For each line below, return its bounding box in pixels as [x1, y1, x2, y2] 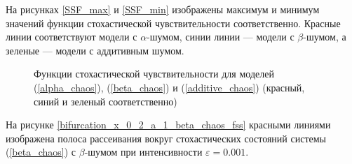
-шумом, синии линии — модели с [147, 29, 295, 44]
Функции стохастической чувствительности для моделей [34, 66, 274, 81]
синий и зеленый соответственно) [34, 94, 177, 108]
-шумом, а [303, 29, 346, 44]
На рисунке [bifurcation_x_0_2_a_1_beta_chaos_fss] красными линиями [6, 117, 331, 132]
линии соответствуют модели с [6, 29, 137, 44]
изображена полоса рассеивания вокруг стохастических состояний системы [6, 131, 326, 145]
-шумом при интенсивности [84, 144, 203, 159]
